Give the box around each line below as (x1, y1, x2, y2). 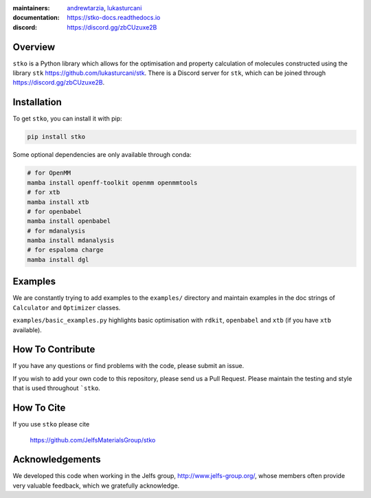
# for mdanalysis (27, 227, 86, 235)
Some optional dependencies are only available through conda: (12, 151, 192, 159)
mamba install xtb (27, 198, 89, 206)
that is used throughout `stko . (12, 384, 101, 392)
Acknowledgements (12, 454, 101, 466)
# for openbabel (27, 207, 82, 215)
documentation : (12, 14, 60, 22)
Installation (12, 96, 62, 108)
